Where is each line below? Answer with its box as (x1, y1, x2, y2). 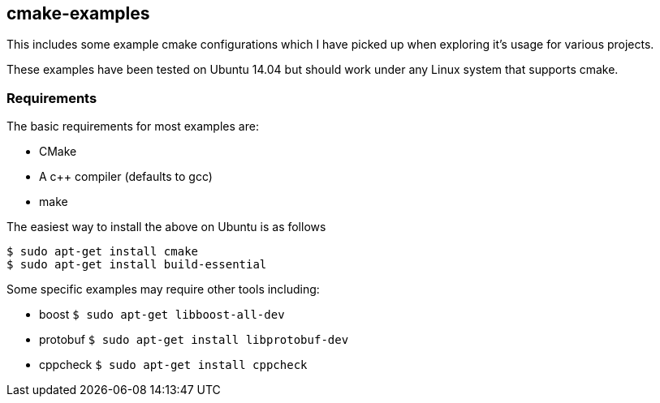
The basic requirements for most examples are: (6, 119, 259, 134)
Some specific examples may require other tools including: (6, 282, 320, 297)
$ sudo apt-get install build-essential (6, 258, 267, 272)
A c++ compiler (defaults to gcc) (39, 169, 213, 184)
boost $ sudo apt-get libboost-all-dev (39, 307, 285, 322)
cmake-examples (6, 3, 150, 24)
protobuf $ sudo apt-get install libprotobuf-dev (39, 332, 349, 347)
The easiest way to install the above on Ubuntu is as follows (6, 220, 326, 234)
